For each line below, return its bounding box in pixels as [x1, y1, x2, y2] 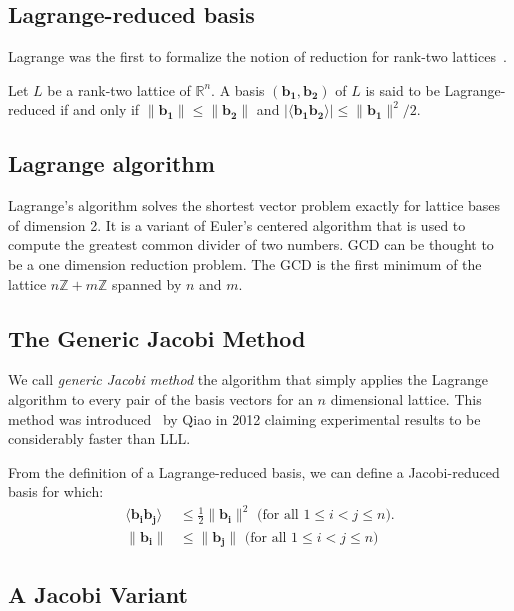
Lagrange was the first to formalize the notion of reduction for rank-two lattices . [8, 46, 507, 67]
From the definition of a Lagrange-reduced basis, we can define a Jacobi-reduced [8, 461, 500, 482]
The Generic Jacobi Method [8, 322, 306, 353]
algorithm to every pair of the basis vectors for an [8, 388, 313, 409]
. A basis [211, 79, 265, 100]
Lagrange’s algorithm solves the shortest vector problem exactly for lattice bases [8, 195, 501, 216]
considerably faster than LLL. [8, 428, 191, 449]
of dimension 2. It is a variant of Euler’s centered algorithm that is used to [8, 214, 466, 235]
